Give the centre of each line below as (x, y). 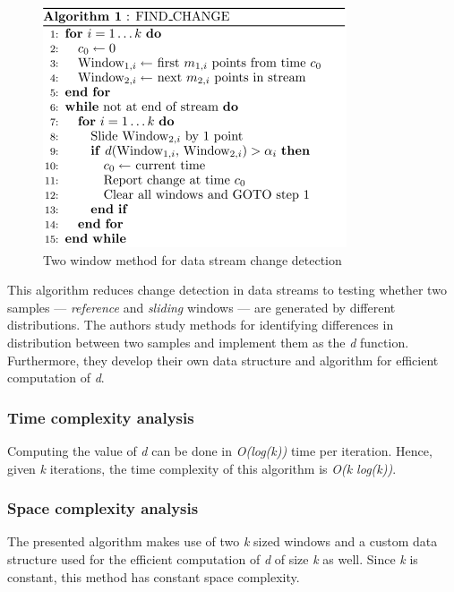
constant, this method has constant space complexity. (154, 576)
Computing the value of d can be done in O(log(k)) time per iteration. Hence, (220, 450)
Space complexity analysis (103, 508)
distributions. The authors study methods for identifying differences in (201, 325)
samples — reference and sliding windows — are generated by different (201, 307)
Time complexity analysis (101, 417)
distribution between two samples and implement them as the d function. (208, 342)
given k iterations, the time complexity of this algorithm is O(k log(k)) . (202, 468)
